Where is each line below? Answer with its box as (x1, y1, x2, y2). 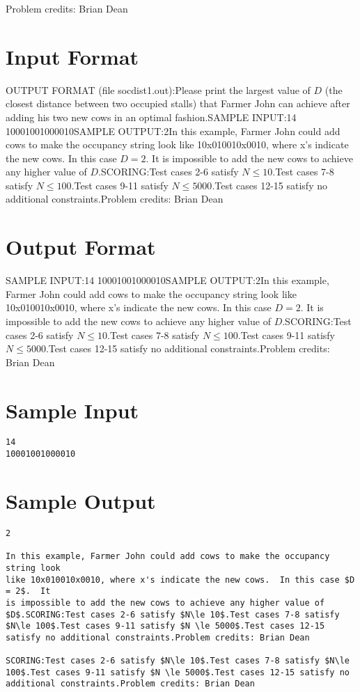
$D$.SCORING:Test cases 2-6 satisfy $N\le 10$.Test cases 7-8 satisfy (6, 609, 340, 620)
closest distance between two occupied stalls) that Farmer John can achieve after (6, 96, 350, 111)
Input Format (6, 42, 139, 70)
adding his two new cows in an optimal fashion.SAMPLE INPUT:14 (6, 109, 297, 124)
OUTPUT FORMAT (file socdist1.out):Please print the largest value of (6, 82, 311, 97)
